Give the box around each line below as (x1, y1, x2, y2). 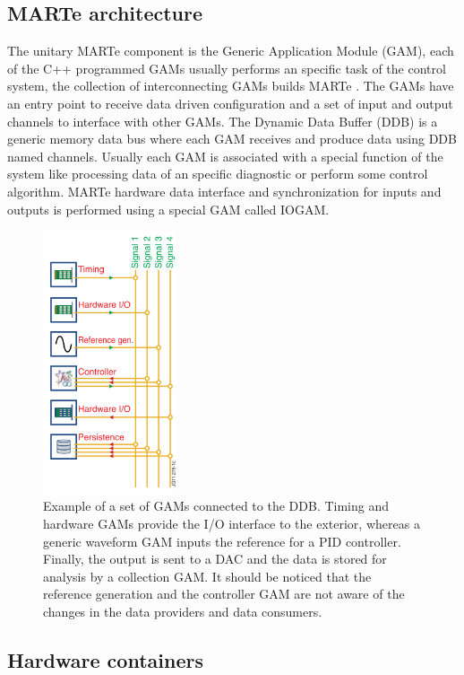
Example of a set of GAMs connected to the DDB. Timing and (43, 496, 390, 515)
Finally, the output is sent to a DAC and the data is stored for (43, 549, 387, 568)
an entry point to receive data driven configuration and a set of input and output (7, 93, 453, 112)
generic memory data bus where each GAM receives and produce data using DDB (7, 129, 457, 148)
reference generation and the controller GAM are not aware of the (43, 584, 405, 603)
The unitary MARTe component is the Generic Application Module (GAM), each (7, 41, 454, 60)
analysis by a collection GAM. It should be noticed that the (43, 566, 372, 585)
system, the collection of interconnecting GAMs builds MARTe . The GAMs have (7, 76, 454, 95)
